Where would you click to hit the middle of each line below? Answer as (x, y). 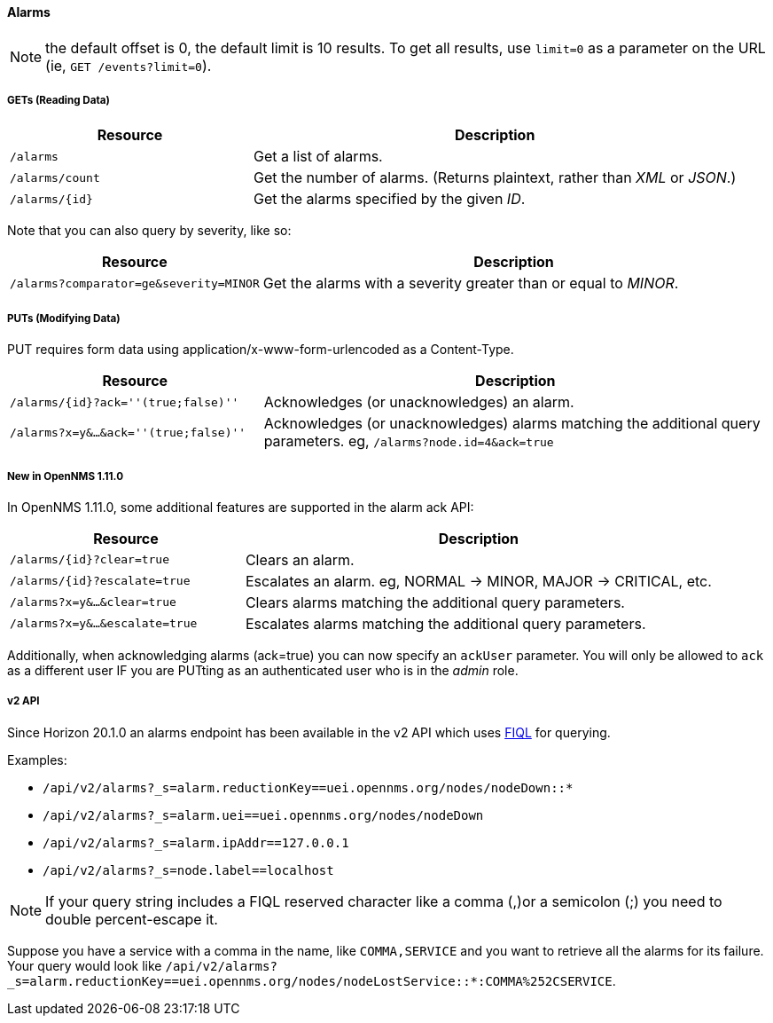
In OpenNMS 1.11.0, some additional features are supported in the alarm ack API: (241, 507)
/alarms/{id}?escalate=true (100, 581)
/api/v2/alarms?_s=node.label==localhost (188, 870)
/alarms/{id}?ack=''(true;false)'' (125, 402)
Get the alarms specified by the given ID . (390, 199)
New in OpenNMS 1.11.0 (65, 476)
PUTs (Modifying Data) (64, 318)
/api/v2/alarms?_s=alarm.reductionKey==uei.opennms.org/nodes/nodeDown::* (308, 787)
